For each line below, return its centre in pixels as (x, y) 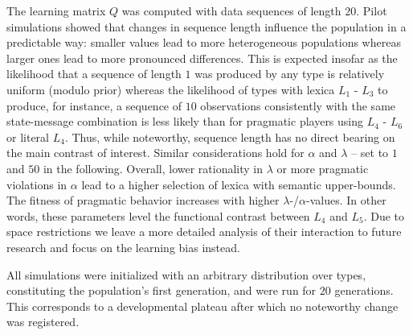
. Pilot (372, 10)
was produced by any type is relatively (290, 74)
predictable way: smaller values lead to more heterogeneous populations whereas (204, 42)
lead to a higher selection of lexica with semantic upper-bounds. (239, 184)
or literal (28, 136)
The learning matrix (56, 10)
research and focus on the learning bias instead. (123, 247)
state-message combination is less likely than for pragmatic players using (185, 121)
